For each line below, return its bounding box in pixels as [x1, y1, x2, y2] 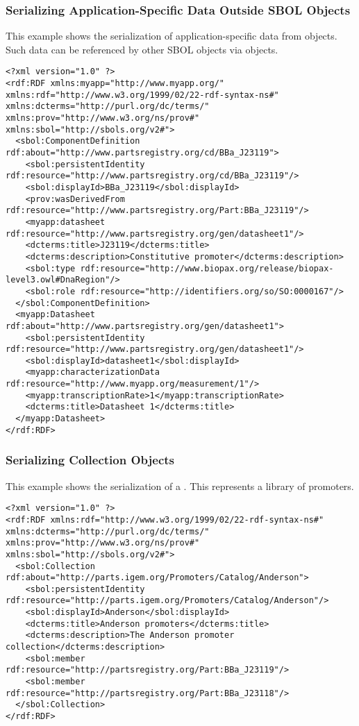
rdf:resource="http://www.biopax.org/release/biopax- [80, 263, 334, 273]
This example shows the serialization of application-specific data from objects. [6, 28, 337, 43]
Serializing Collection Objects [6, 451, 174, 468]
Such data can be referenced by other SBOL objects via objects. [6, 42, 278, 56]
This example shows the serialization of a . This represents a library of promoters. [6, 478, 354, 493]
